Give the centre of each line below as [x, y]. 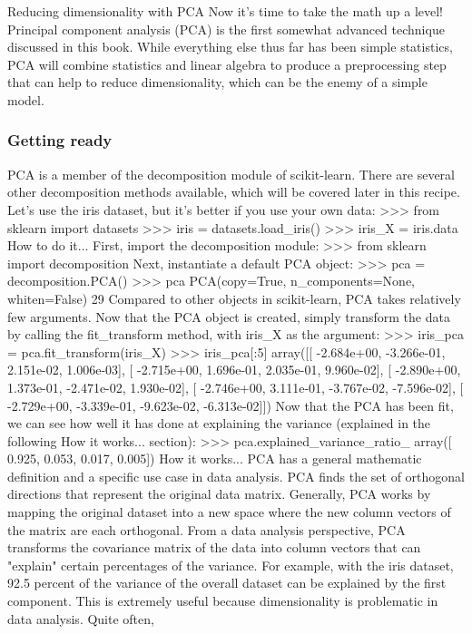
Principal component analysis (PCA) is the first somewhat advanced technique [226, 29]
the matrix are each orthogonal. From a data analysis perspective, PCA [206, 529]
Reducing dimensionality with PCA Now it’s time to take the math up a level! [226, 11]
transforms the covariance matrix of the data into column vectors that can [214, 547]
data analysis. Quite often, [81, 618]
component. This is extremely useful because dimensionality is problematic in [223, 601]
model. [26, 99]
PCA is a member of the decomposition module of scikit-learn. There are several [231, 174]
